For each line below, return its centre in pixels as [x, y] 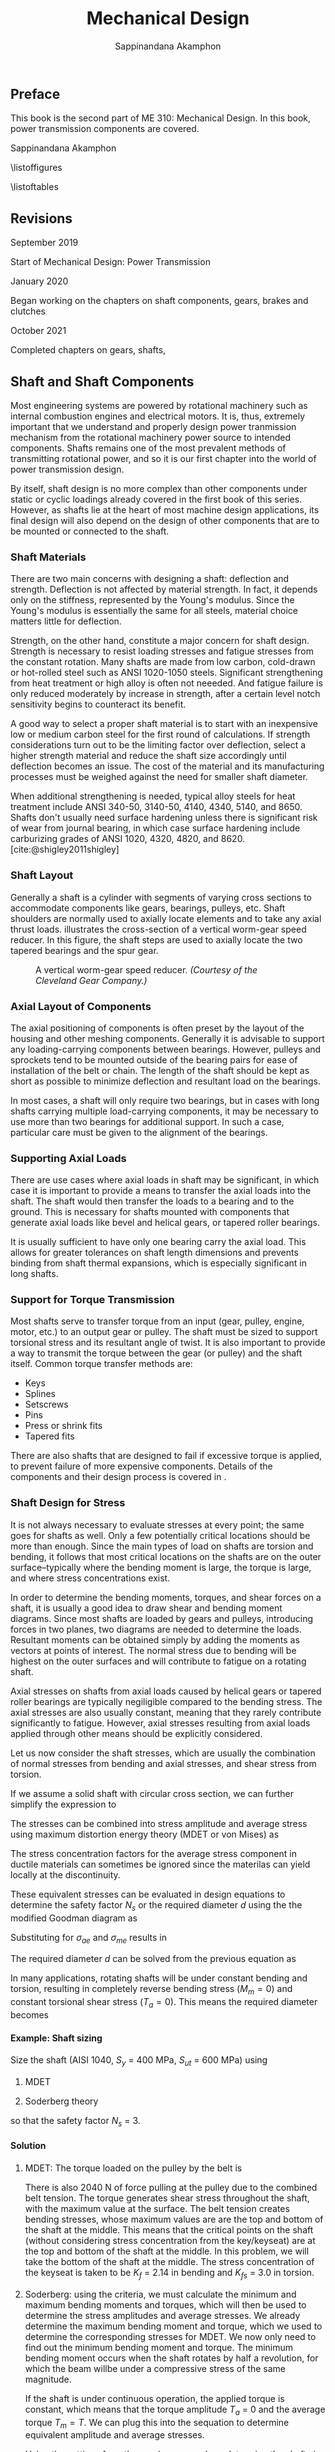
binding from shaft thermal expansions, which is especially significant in [158, 1263]
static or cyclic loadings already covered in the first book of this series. [156, 499]
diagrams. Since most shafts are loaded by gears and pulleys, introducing [162, 1618]
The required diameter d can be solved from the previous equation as [153, 1959]
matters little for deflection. [66, 621]
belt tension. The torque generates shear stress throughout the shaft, [167, 2198]
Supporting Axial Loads [68, 1158]
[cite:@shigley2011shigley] [65, 849]
